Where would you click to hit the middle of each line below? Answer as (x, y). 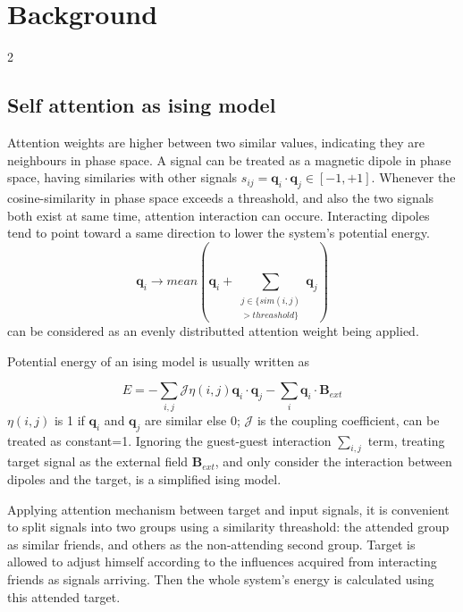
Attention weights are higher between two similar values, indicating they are (216, 142)
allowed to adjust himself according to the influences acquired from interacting (222, 562)
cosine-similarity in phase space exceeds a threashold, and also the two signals (221, 197)
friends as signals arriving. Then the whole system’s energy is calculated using (221, 578)
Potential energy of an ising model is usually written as (159, 360)
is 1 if (69, 419)
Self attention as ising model (142, 105)
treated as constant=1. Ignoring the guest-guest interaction (169, 440)
